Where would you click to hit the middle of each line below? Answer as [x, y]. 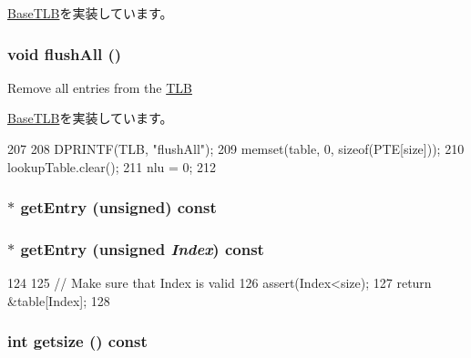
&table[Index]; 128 [59, 300]
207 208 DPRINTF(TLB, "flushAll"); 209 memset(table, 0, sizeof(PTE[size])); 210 [236, 148]
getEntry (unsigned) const [118, 207]
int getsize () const [77, 341]
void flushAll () [65, 53]
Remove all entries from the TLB [100, 87]
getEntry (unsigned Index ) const [142, 248]
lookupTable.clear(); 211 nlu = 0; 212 [112, 166]
